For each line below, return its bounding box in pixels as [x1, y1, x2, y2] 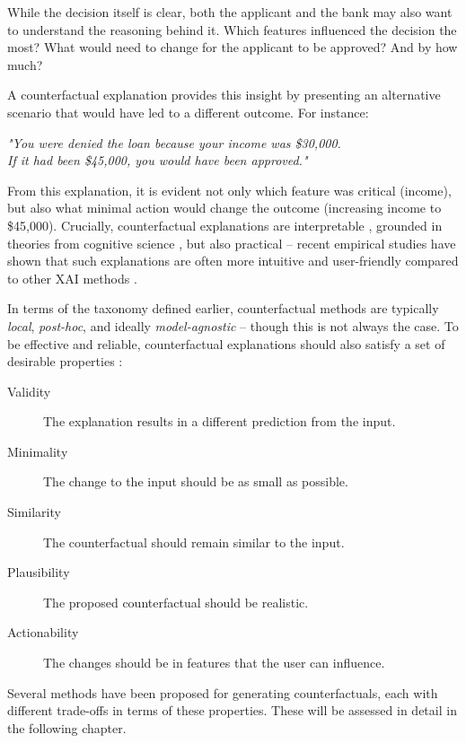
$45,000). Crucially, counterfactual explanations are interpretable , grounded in [7, 215, 443, 234]
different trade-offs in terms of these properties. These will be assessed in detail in [7, 701, 457, 720]
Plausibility [7, 563, 70, 581]
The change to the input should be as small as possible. [43, 472, 348, 491]
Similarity [7, 503, 61, 521]
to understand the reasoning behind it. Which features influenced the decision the [7, 20, 457, 39]
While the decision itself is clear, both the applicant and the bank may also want [7, 3, 453, 21]
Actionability [7, 623, 79, 642]
